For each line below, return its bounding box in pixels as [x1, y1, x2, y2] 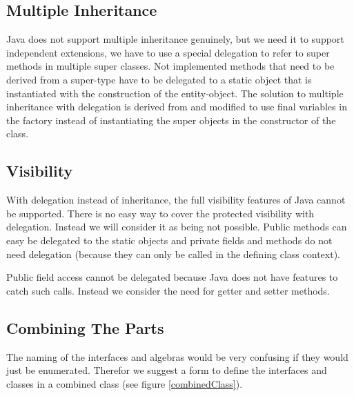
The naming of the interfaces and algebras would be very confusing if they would [6, 349, 348, 364]
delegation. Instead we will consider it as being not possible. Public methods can [6, 219, 347, 234]
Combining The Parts [6, 317, 164, 338]
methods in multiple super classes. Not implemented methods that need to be [6, 59, 335, 73]
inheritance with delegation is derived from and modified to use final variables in [6, 99, 347, 114]
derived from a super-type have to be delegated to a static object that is [6, 72, 312, 86]
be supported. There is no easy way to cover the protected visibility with [6, 206, 315, 220]
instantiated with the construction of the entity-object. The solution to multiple [6, 86, 344, 100]
